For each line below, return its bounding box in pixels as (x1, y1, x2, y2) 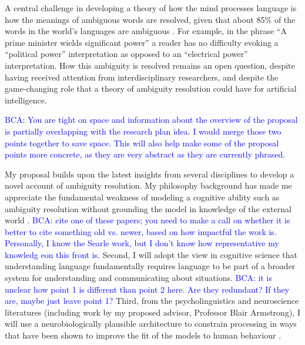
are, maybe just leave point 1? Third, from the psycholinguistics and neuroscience (5, 294, 299, 307)
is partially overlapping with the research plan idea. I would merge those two (5, 125, 281, 137)
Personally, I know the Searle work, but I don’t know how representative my (5, 237, 279, 249)
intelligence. (5, 93, 47, 106)
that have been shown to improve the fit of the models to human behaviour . (5, 329, 281, 341)
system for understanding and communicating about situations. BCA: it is (5, 272, 272, 284)
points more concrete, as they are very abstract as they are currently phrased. (5, 148, 286, 160)
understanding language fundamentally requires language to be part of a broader (5, 260, 296, 272)
